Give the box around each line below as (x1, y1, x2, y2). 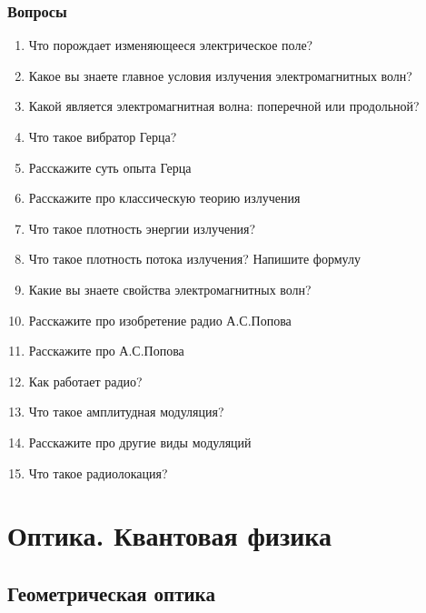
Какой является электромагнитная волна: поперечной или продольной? (28, 96, 420, 116)
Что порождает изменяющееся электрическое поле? (28, 35, 313, 55)
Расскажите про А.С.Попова (28, 341, 184, 360)
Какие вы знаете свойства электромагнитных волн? (28, 279, 312, 298)
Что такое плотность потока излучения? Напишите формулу (28, 249, 361, 268)
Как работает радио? (28, 371, 143, 390)
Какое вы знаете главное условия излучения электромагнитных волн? (28, 65, 412, 85)
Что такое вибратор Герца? (28, 127, 177, 146)
